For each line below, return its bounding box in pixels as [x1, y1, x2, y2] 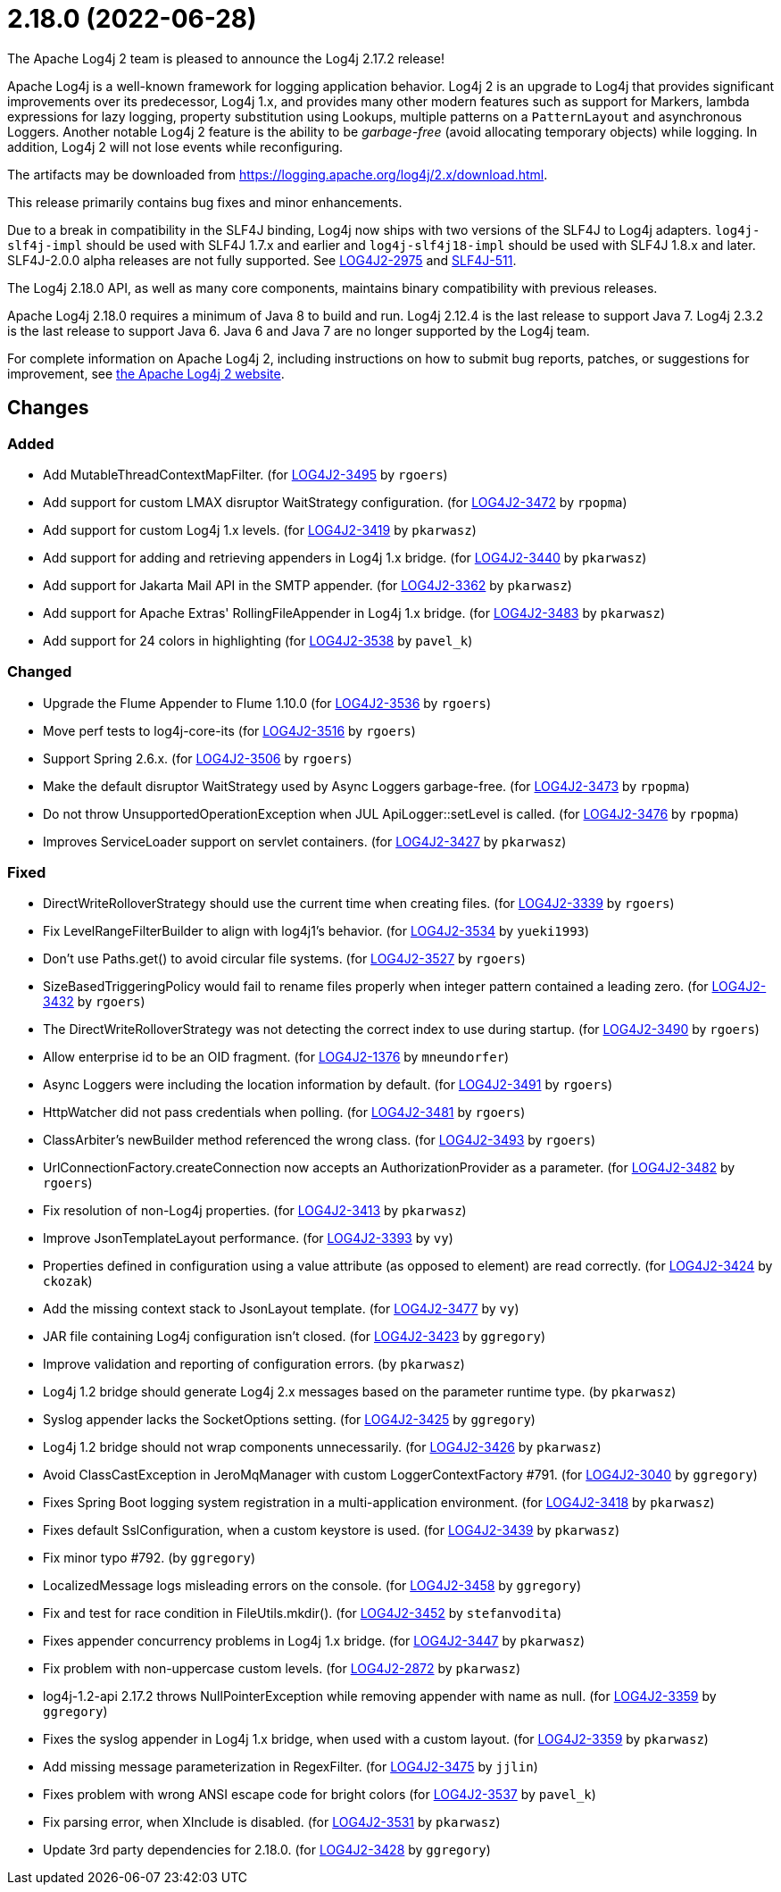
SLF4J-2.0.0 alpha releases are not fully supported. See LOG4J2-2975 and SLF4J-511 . [7, 252, 517, 268]
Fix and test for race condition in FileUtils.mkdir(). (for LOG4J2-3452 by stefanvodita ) [43, 1605, 562, 1621]
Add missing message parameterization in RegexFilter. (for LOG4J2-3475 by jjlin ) [43, 1759, 538, 1775]
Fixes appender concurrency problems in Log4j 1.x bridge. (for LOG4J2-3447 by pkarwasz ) [43, 1633, 586, 1649]
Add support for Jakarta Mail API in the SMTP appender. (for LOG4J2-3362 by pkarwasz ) [43, 577, 572, 593]
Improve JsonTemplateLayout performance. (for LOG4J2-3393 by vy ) [43, 1230, 453, 1246]
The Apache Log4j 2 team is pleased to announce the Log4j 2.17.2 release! [7, 50, 445, 66]
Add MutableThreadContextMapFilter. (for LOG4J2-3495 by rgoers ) [43, 466, 448, 482]
